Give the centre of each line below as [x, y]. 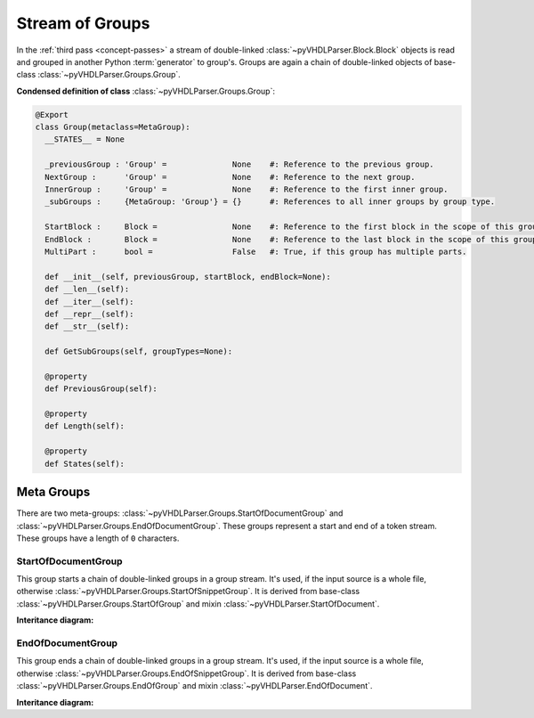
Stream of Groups [83, 23]
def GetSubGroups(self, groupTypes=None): [139, 351]
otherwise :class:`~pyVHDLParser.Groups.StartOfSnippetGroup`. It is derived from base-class [188, 592]
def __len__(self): [87, 289]
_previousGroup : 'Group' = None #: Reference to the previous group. [240, 164]
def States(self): [85, 464]
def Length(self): [85, 426]
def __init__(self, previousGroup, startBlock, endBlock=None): [188, 277]
